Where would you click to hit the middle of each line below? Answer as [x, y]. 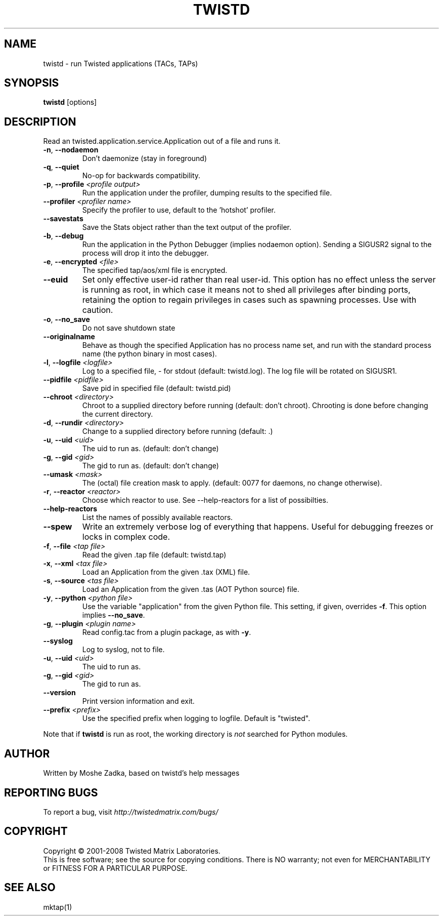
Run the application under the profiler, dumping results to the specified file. [207, 193]
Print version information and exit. [138, 701]
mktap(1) [58, 907]
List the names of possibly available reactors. [158, 517]
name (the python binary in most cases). [149, 354]
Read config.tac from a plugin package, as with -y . [167, 632]
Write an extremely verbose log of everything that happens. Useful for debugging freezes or [258, 527]
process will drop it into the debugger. [145, 253]
